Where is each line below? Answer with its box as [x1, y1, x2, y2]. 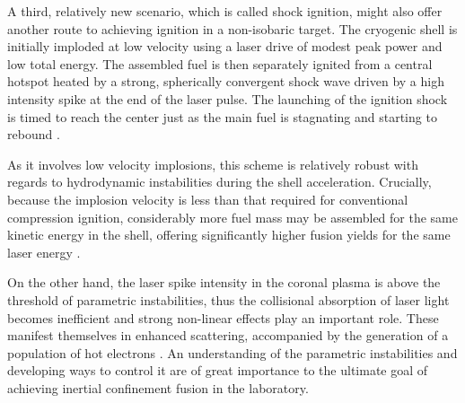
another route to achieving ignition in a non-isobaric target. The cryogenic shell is [7, 19, 458, 38]
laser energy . [7, 242, 81, 261]
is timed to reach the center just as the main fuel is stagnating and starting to [7, 107, 437, 126]
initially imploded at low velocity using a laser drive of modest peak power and [7, 37, 443, 56]
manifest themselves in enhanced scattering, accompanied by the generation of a [7, 326, 449, 345]
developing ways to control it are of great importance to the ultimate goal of [7, 361, 428, 380]
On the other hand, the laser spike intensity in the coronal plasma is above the [7, 273, 441, 292]
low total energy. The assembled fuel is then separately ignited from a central [7, 54, 433, 73]
